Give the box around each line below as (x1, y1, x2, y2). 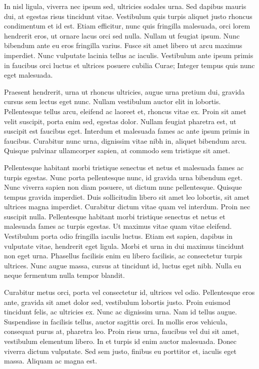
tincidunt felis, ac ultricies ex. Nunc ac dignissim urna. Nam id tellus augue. (4, 306, 237, 317)
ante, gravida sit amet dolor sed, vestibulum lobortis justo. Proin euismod (4, 296, 230, 307)
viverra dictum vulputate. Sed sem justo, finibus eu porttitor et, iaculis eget (4, 345, 236, 356)
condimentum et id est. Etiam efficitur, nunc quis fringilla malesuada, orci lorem (4, 21, 250, 31)
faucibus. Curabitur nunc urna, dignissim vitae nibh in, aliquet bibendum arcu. (4, 135, 247, 146)
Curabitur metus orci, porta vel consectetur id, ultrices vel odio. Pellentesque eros (4, 287, 255, 297)
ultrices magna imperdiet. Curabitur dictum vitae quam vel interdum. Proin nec (4, 201, 250, 212)
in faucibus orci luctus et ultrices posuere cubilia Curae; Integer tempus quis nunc (4, 60, 255, 70)
